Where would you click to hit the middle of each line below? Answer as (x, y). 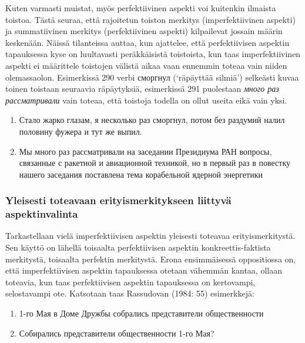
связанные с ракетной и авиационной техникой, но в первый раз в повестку (155, 163)
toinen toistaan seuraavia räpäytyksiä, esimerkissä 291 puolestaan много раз (142, 89)
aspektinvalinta (42, 214)
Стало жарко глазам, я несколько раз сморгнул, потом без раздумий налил (152, 120)
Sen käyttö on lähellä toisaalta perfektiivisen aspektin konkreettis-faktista (138, 247)
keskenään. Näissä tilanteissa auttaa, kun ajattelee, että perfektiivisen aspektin (148, 42)
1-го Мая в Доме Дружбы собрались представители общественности (141, 313)
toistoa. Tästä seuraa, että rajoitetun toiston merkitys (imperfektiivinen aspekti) (150, 19)
